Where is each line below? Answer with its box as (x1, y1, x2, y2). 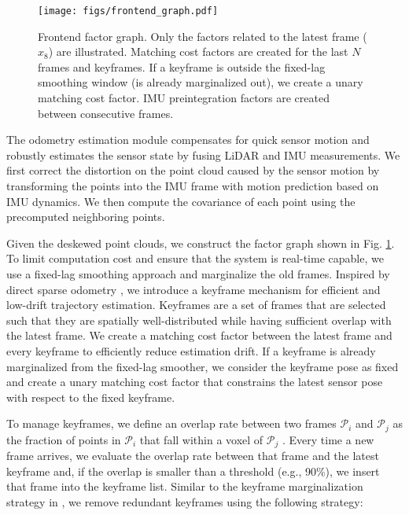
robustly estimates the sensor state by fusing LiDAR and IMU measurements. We (6, 146, 400, 163)
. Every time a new (282, 431, 374, 447)
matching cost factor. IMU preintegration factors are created (38, 90, 330, 106)
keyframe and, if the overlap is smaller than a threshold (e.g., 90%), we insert (6, 462, 380, 479)
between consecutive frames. (38, 105, 174, 121)
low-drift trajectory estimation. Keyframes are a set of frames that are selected (6, 296, 386, 313)
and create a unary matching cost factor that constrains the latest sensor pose (6, 373, 383, 390)
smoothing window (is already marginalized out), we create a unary (38, 74, 363, 90)
